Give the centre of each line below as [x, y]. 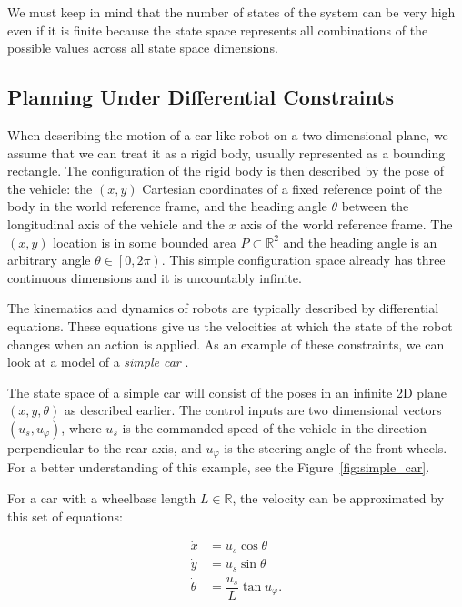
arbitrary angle [49, 260]
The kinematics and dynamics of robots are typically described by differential [223, 308]
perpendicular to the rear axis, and [105, 447]
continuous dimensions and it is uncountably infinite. [155, 277]
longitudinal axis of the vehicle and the [116, 223]
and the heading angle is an [360, 242]
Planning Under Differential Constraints [201, 97]
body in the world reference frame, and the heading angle [167, 206]
